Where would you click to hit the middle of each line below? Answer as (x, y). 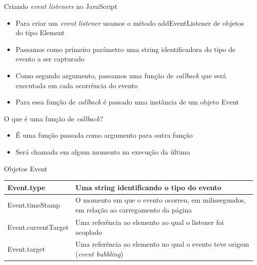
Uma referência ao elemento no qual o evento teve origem (162, 244)
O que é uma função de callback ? (54, 118)
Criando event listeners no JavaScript (61, 6)
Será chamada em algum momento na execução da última (103, 151)
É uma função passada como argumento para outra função (104, 135)
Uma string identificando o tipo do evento (148, 187)
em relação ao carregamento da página (133, 210)
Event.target (26, 249)
